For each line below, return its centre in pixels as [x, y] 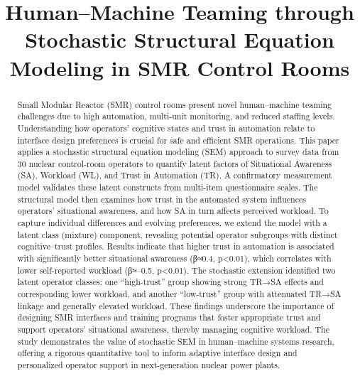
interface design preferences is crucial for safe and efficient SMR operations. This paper [178, 140]
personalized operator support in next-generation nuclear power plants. [149, 364]
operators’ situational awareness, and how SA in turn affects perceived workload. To [173, 211]
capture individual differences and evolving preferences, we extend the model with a [172, 223]
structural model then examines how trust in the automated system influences [162, 199]
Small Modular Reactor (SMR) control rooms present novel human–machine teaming [175, 104]
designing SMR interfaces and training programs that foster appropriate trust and [169, 317]
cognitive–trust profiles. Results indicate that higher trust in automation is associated [176, 246]
